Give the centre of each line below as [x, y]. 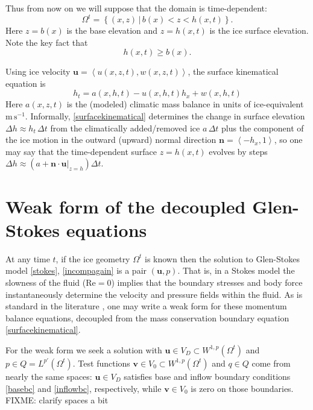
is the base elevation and [112, 30]
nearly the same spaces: [49, 376]
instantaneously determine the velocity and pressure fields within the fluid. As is [154, 294]
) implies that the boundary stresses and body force [207, 282]
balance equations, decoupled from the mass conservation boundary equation [147, 317]
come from [271, 363]
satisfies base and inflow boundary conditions [207, 376]
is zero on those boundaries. [242, 388]
